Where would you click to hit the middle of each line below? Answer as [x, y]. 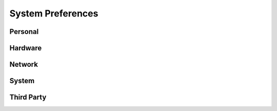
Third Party [28, 97]
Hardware [26, 48]
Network [24, 64]
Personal [24, 32]
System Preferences [54, 13]
